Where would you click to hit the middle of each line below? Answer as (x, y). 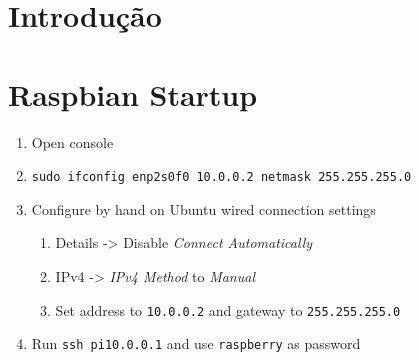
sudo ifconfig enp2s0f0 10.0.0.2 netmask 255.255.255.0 (221, 177)
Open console (72, 141)
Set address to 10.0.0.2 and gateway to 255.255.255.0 (228, 309)
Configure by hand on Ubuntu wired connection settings (203, 208)
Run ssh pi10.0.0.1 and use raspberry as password (196, 343)
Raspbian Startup (133, 93)
